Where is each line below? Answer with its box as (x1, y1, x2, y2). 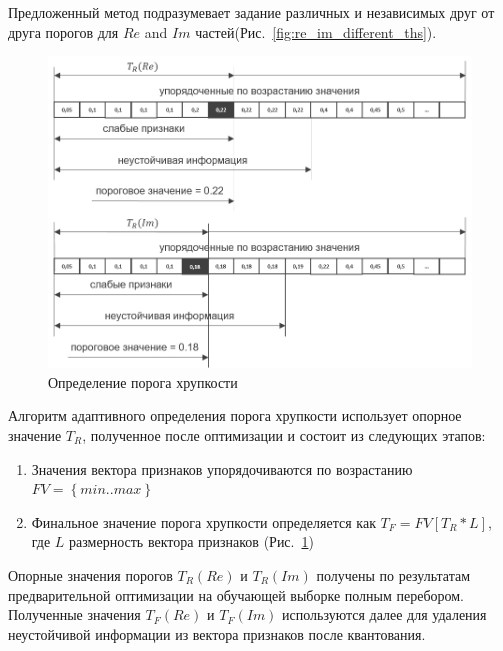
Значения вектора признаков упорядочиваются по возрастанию (31, 458, 413, 479)
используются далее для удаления (282, 604, 487, 625)
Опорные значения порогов (8, 564, 173, 585)
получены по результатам (316, 564, 471, 585)
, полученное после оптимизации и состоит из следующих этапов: (82, 424, 486, 445)
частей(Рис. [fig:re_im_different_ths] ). (195, 21, 437, 42)
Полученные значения (8, 604, 141, 625)
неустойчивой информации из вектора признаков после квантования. (8, 623, 426, 644)
